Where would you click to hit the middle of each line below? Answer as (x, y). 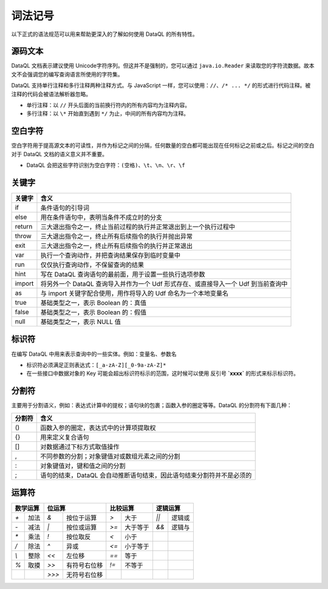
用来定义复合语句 (65, 437)
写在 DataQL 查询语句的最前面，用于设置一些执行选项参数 (123, 274)
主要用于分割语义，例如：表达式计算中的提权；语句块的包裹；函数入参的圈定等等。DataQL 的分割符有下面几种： (152, 405)
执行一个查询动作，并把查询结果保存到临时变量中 (111, 255)
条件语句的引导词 (65, 208)
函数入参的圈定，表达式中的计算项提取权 (98, 427)
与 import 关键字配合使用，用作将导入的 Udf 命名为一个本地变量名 (135, 293)
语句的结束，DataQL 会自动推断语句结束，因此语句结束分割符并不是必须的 (146, 475)
